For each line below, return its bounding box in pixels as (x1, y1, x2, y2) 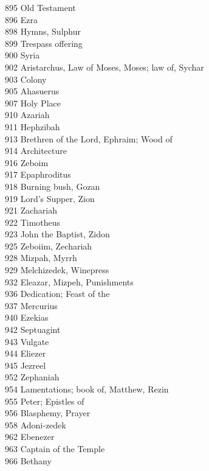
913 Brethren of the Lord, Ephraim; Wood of (5, 132, 173, 145)
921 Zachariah (5, 204, 57, 217)
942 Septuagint (5, 323, 61, 336)
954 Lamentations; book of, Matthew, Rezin (5, 383, 169, 395)
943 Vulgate (5, 335, 49, 347)
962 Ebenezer (5, 430, 55, 443)
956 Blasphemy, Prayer (5, 406, 91, 419)
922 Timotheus (5, 215, 61, 228)
